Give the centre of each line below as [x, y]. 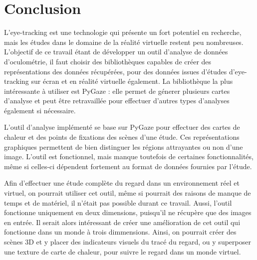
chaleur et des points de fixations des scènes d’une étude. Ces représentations [122, 137]
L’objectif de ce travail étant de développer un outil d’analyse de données [116, 52]
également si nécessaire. [40, 110]
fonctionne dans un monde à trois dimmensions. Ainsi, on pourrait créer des [120, 232]
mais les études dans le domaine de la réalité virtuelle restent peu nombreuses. [124, 42]
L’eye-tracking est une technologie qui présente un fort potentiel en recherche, [123, 32]
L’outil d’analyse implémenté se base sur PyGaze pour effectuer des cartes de [122, 127]
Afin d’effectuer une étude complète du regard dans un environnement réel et [122, 183]
